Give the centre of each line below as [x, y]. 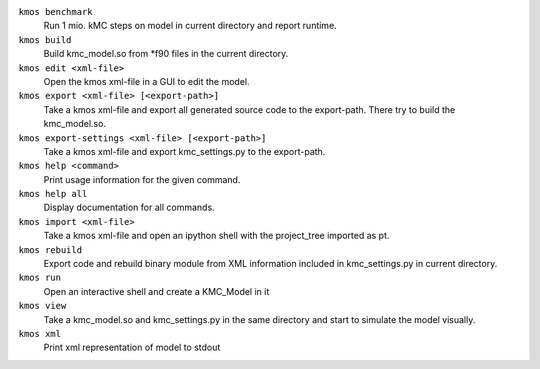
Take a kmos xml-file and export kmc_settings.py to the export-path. [184, 151]
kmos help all [53, 194]
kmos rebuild [50, 249]
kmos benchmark [56, 11]
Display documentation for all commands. [129, 207]
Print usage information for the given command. [142, 179]
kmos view [42, 306]
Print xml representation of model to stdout [132, 347]
